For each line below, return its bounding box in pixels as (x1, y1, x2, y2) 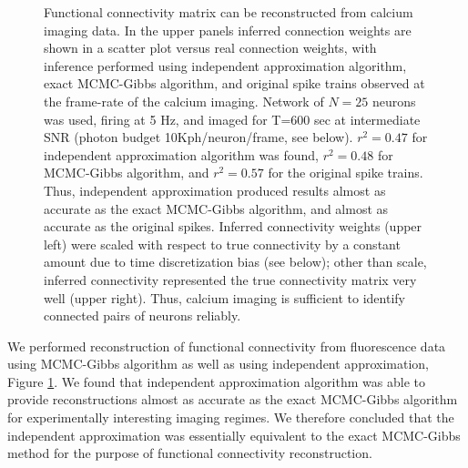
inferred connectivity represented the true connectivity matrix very (44, 270, 417, 289)
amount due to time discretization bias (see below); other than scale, (44, 252, 427, 271)
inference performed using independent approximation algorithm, (44, 56, 407, 75)
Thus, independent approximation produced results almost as (44, 180, 386, 199)
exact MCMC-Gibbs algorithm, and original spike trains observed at (44, 74, 425, 93)
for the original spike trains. (268, 163, 423, 182)
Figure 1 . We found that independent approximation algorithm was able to (7, 371, 425, 391)
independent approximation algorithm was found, (44, 145, 319, 164)
